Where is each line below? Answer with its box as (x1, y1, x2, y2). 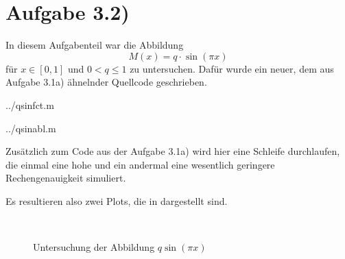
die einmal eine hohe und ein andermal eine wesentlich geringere (5, 157, 275, 171)
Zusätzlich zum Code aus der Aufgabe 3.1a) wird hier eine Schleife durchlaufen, (5, 144, 340, 158)
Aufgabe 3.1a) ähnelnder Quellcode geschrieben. (5, 75, 207, 89)
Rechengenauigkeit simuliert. (5, 171, 126, 185)
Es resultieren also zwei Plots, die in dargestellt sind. (5, 193, 228, 208)
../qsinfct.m (5, 97, 54, 112)
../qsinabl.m (5, 121, 56, 135)
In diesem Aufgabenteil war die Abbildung (5, 38, 184, 52)
